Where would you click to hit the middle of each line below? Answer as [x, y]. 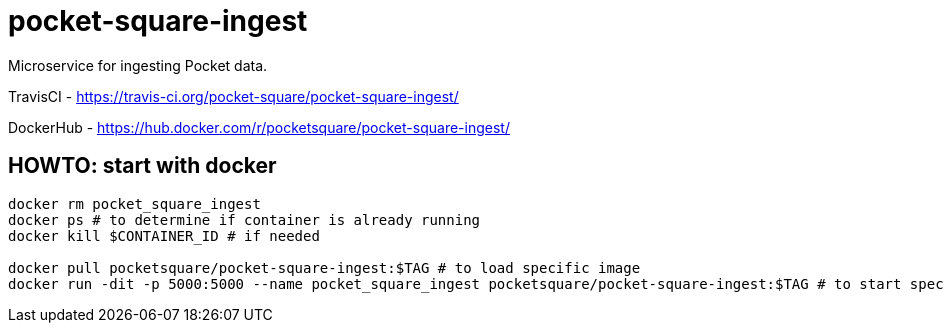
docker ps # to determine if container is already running [244, 219]
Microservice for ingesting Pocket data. [138, 65]
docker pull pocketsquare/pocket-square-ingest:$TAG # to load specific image [324, 267]
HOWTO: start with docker [142, 166]
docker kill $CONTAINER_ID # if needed [164, 235]
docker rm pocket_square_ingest [134, 203]
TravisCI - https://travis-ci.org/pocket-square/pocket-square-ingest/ [233, 96]
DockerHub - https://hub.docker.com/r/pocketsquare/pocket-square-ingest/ [259, 127]
